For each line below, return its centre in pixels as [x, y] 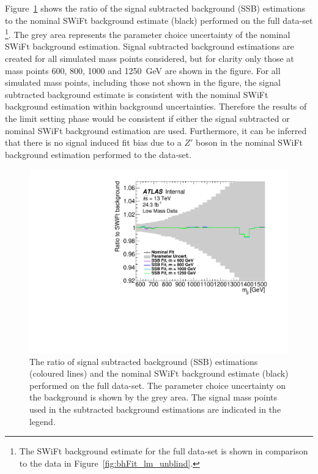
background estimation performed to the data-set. [98, 154]
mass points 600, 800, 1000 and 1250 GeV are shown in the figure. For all [143, 70]
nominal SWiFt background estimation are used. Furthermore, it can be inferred [156, 130]
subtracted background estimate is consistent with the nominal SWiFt [137, 94]
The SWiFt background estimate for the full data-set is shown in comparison [164, 451]
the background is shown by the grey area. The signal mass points [153, 397]
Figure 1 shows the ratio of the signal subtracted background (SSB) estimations [155, 8]
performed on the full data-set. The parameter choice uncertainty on [158, 385]
